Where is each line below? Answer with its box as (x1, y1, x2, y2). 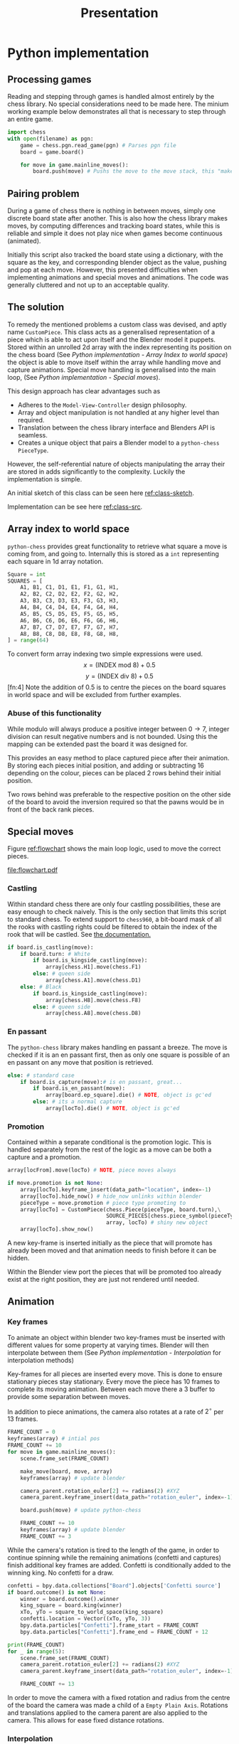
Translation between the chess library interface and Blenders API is (17, 423, 216, 432)
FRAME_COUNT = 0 (7, 1428, 55, 1436)
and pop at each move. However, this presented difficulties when (7, 265, 198, 275)
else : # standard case (7, 1072, 75, 1079)
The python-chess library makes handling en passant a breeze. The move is (7, 1043, 228, 1051)
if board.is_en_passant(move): (33, 1085, 126, 1092)
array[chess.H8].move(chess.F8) (45, 996, 142, 1004)
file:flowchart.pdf (7, 866, 58, 874)
